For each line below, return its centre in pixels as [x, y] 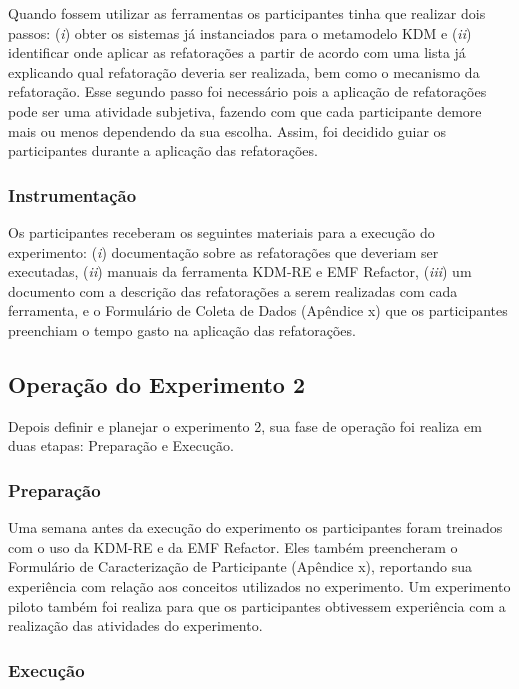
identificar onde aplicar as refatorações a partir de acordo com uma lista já [237, 52]
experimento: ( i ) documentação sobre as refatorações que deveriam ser [223, 251]
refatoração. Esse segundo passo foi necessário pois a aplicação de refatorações [247, 91]
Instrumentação [72, 194]
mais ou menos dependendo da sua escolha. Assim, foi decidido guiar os [227, 130]
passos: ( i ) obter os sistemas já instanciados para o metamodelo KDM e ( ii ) [240, 32]
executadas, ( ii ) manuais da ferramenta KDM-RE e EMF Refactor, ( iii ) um [240, 271]
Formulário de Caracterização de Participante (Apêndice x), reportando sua [240, 566]
